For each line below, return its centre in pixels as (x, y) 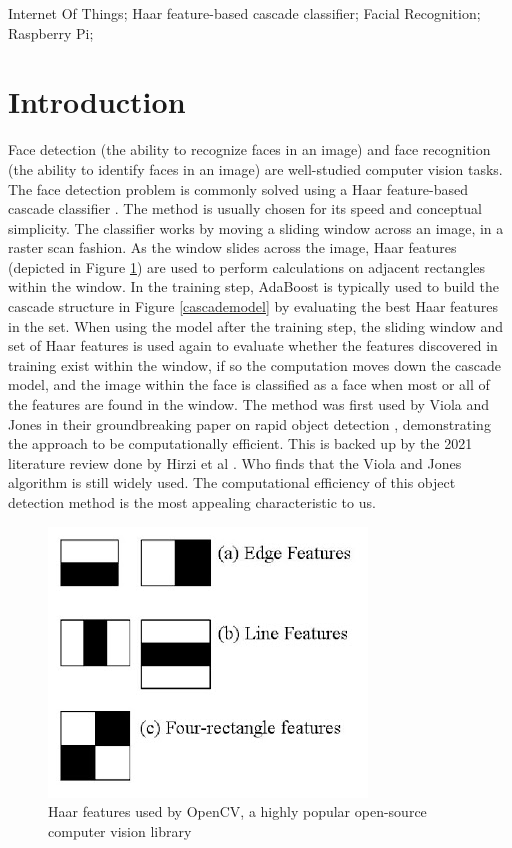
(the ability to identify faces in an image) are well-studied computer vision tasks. (255, 168)
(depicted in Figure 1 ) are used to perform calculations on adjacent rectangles (247, 266)
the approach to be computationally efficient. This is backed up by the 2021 (240, 443)
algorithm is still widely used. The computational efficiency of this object (232, 482)
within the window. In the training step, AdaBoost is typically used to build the (253, 286)
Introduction (97, 101)
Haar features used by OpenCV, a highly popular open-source (237, 811)
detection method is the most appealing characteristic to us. (192, 502)
